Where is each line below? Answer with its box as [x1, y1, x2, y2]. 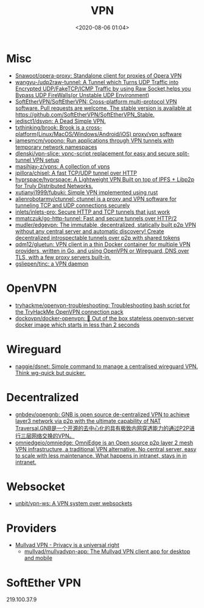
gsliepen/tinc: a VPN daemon [15, 260, 89, 267]
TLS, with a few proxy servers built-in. [15, 253, 111, 261]
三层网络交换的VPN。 [20, 432, 75, 440]
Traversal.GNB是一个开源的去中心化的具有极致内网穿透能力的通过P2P [15, 424, 190, 432]
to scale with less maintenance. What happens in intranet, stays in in [15, 452, 187, 459]
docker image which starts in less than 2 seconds [15, 321, 140, 328]
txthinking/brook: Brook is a [15, 123, 85, 131]
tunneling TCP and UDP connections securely [15, 201, 130, 209]
